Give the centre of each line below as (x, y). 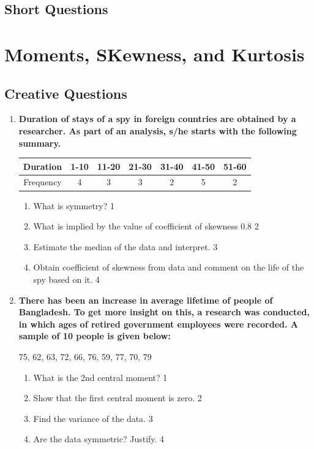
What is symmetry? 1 (74, 205)
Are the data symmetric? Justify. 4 (99, 439)
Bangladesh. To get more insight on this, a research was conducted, (164, 312)
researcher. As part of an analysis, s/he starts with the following (158, 130)
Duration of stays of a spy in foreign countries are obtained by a (157, 119)
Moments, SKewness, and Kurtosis (155, 54)
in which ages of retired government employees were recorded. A (158, 324)
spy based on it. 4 (66, 279)
